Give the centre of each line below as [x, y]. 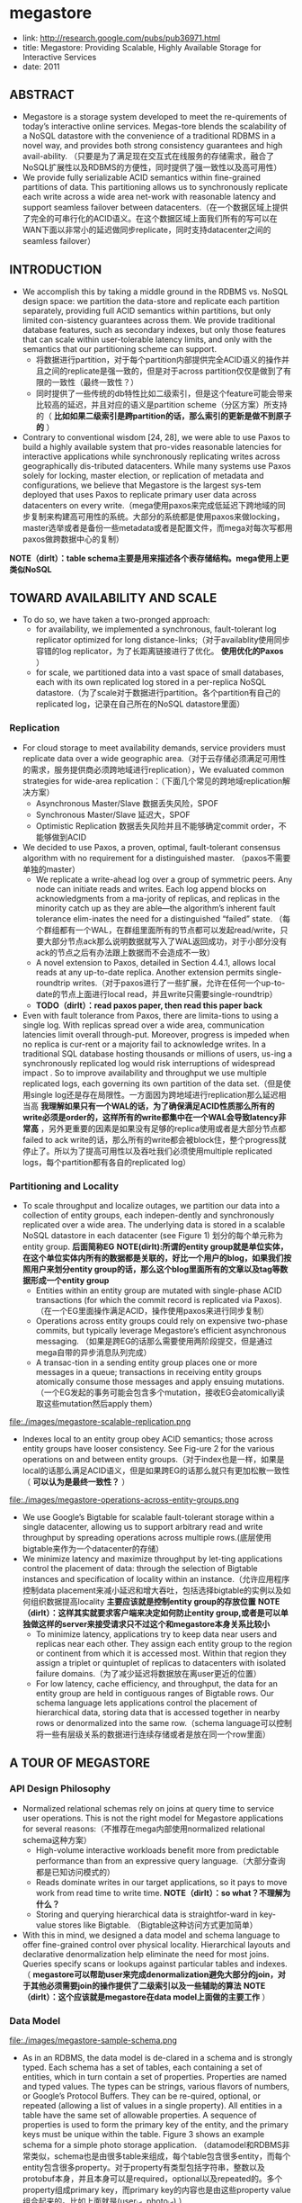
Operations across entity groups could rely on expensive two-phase [162, 1320]
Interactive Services [59, 57]
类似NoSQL [31, 569]
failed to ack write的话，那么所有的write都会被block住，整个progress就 [154, 1139]
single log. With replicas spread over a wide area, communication [143, 1025]
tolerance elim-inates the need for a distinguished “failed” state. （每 [163, 918]
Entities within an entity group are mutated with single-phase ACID [159, 1290]
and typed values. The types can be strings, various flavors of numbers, [156, 2086]
